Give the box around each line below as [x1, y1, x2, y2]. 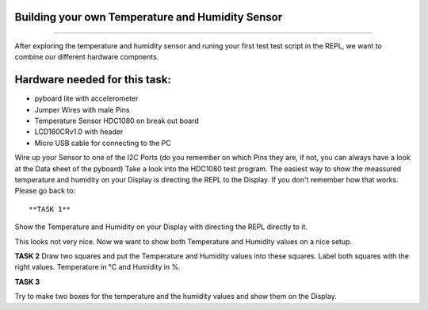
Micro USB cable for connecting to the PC [34, 138, 172, 147]
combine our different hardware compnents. [14, 52, 159, 62]
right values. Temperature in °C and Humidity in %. [14, 262, 182, 272]
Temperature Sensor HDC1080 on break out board [34, 116, 200, 126]
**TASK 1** [29, 205, 71, 213]
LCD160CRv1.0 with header [34, 127, 124, 136]
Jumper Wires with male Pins [34, 105, 130, 114]
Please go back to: [14, 186, 75, 196]
